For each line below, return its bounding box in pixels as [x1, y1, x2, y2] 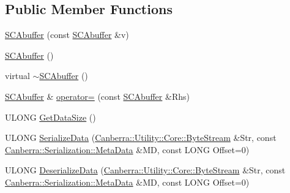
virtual [5, 69, 30, 82]
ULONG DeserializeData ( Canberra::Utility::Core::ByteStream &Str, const [5, 164, 286, 176]
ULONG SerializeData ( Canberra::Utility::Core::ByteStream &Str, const [5, 131, 277, 144]
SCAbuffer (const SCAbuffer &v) [5, 28, 129, 41]
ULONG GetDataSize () [5, 110, 96, 123]
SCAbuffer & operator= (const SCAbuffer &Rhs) [5, 89, 190, 102]
